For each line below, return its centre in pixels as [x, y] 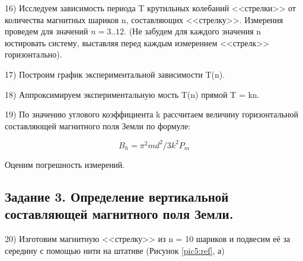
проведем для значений [47, 31]
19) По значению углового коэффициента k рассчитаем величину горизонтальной [152, 114]
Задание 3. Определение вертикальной [117, 196]
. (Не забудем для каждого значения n [193, 31]
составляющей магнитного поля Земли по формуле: [98, 125]
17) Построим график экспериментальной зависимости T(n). [115, 74]
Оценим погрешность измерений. [65, 164]
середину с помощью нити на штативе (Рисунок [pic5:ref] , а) [115, 250]
